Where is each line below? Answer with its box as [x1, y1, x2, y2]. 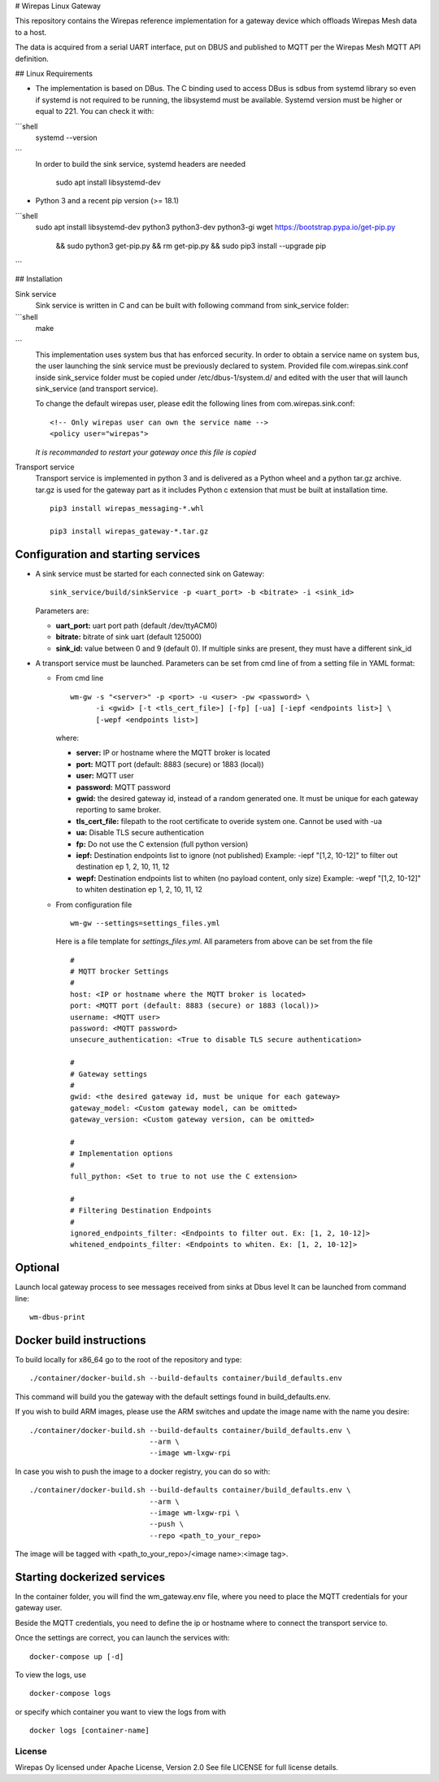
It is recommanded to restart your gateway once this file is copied [35, 447, 256, 457]
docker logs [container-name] [29, 1726, 150, 1736]
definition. [15, 54, 49, 63]
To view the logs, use [15, 1670, 87, 1680]
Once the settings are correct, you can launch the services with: [15, 1633, 230, 1643]
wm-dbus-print [29, 1313, 85, 1322]
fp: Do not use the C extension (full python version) [76, 839, 249, 849]
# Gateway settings [70, 1070, 148, 1078]
